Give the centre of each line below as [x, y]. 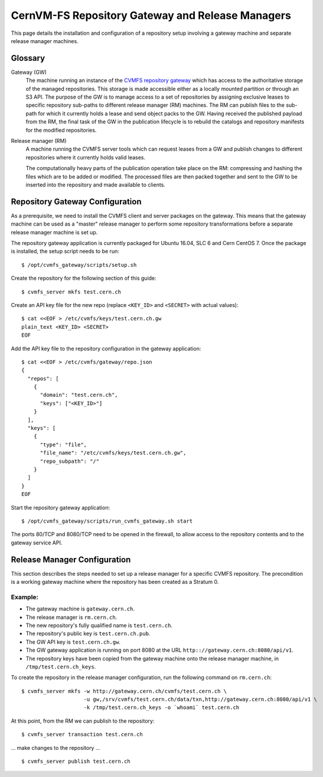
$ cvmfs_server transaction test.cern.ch [82, 734]
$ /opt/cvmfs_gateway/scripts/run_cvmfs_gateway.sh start [107, 521]
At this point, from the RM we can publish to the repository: [83, 721]
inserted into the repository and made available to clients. [95, 185]
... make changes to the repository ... [56, 747]
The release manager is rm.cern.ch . [71, 617]
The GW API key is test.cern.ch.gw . [73, 642]
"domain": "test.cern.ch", [79, 395]
